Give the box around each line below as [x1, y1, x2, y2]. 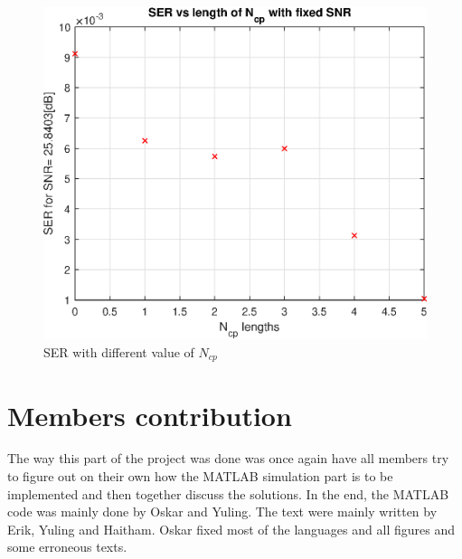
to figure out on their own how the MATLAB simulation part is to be [7, 467, 393, 486]
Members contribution [7, 396, 292, 433]
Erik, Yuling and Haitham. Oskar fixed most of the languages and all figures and [7, 519, 455, 538]
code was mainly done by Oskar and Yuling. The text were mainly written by [7, 502, 438, 521]
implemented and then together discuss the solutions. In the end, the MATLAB [7, 484, 449, 503]
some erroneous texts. [7, 537, 127, 556]
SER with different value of [43, 342, 194, 361]
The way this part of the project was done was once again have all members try [7, 449, 449, 468]
